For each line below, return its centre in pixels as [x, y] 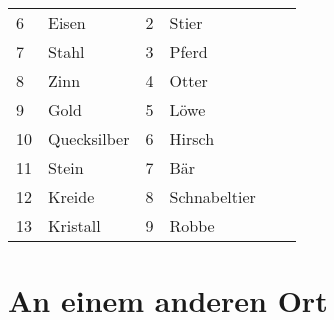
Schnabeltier [212, 196]
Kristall [74, 225]
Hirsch [192, 138]
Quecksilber [89, 138]
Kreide [71, 196]
